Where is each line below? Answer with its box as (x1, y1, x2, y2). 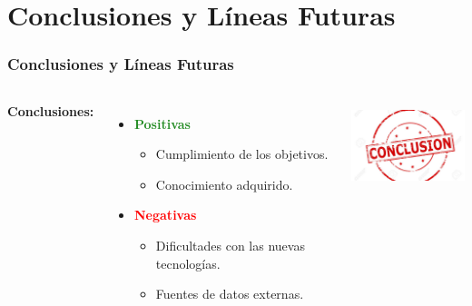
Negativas (134, 205, 197, 224)
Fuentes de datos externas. (155, 284, 304, 303)
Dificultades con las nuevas (155, 235, 305, 254)
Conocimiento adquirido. (155, 174, 293, 193)
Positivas (134, 114, 191, 133)
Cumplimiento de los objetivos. (155, 144, 329, 163)
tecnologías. (155, 253, 221, 272)
